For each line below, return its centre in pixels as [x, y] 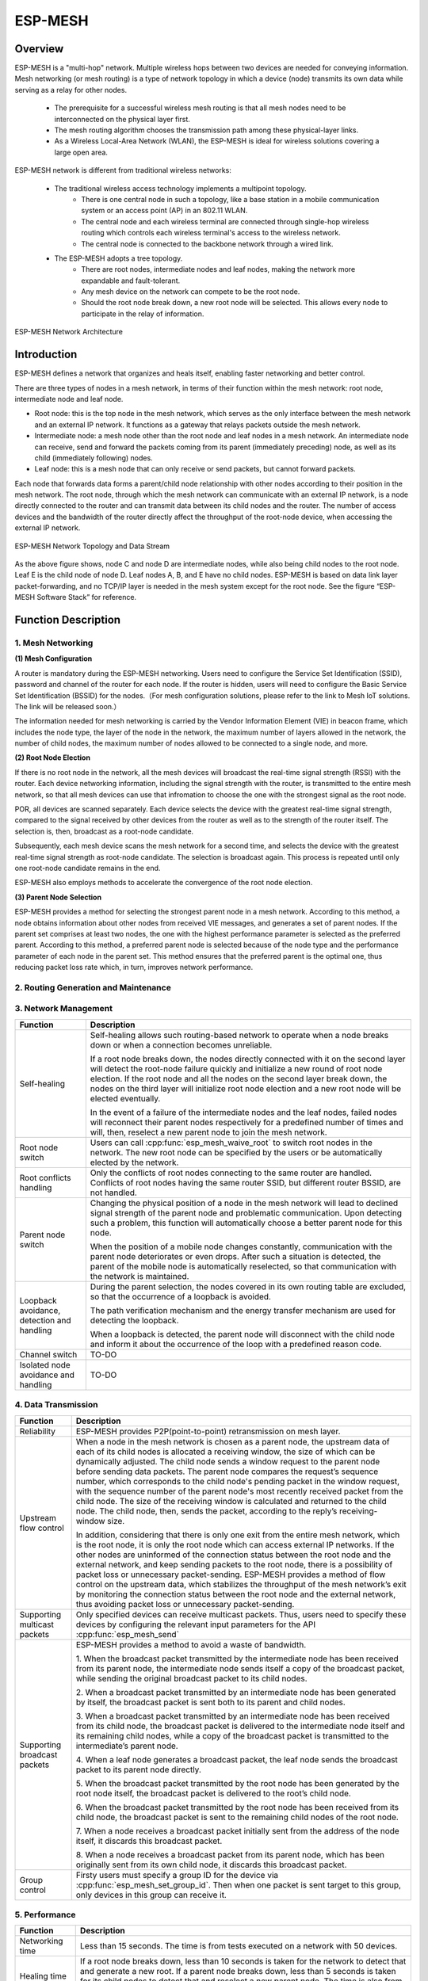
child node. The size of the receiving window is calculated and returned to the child [231, 1501]
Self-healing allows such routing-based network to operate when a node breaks [239, 1035]
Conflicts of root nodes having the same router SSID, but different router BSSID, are [245, 1182]
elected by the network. [134, 1162]
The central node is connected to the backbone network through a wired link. [207, 244]
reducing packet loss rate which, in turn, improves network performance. [134, 968]
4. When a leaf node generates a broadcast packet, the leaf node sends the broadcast [237, 1759]
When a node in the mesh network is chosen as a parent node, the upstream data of [233, 1441]
